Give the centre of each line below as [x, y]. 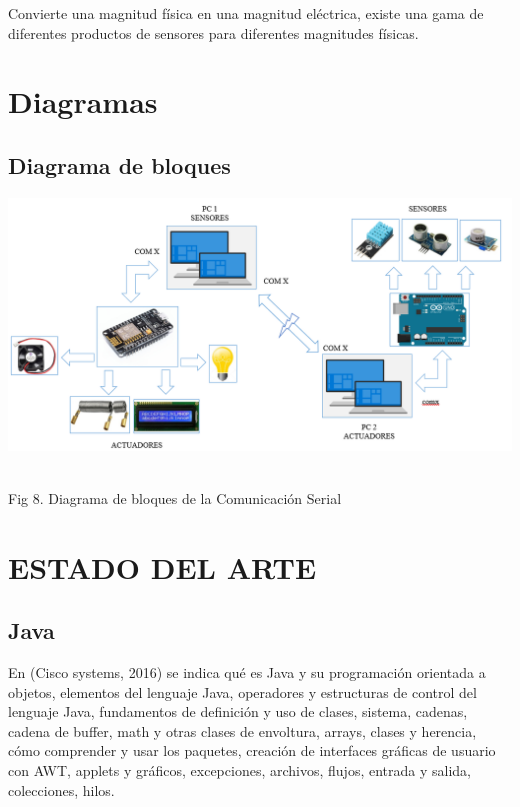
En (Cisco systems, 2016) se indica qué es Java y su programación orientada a [247, 672]
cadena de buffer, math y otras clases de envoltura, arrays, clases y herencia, [242, 730]
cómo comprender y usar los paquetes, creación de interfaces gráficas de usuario [252, 750]
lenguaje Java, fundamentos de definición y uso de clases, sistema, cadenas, [238, 711]
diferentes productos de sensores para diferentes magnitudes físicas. [213, 32]
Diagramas [83, 101]
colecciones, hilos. [61, 789]
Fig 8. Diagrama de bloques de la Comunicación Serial [175, 497]
